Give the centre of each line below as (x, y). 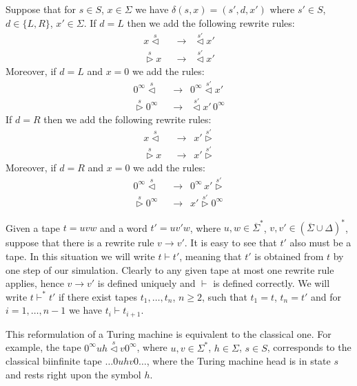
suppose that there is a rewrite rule (80, 243)
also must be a (320, 243)
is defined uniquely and (146, 283)
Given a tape (33, 227)
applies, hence (35, 283)
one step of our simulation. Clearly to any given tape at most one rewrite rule (170, 269)
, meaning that (211, 256)
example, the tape (43, 347)
